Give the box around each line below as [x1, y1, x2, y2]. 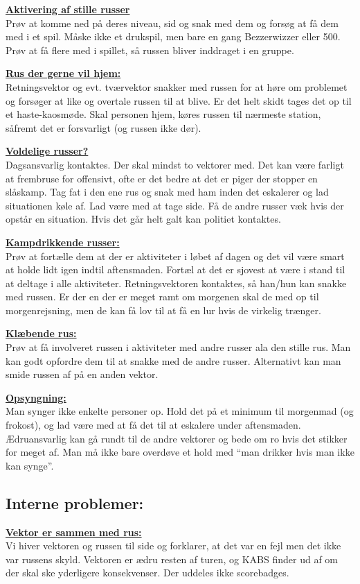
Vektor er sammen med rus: [6, 524, 142, 539]
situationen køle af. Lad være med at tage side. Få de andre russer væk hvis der [6, 198, 344, 212]
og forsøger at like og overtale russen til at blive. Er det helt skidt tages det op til [6, 93, 352, 108]
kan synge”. [6, 458, 54, 472]
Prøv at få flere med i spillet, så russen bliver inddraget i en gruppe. [6, 42, 294, 57]
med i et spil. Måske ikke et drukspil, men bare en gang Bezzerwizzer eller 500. [6, 29, 341, 44]
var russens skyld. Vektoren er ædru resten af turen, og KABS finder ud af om [6, 551, 339, 566]
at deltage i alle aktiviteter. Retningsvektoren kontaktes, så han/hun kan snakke [6, 275, 347, 290]
